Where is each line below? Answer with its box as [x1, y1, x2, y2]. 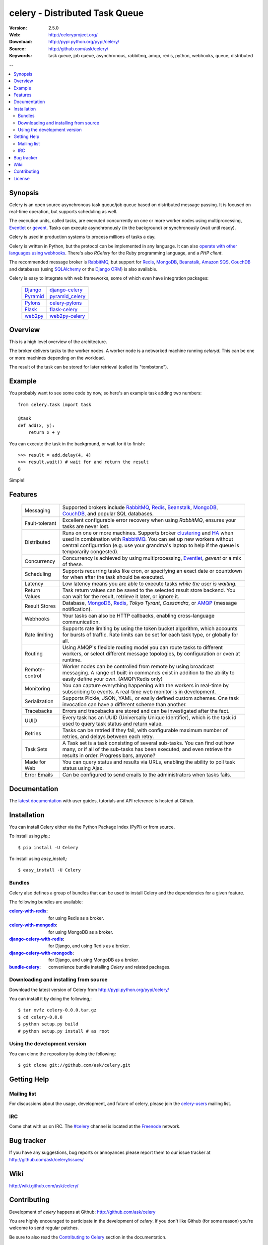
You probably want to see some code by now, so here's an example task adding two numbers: [9, 390, 202, 396]
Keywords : [9, 53, 32, 59]
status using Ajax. [62, 765, 104, 772]
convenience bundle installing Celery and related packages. [48, 964, 171, 970]
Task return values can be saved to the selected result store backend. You [62, 587, 236, 594]
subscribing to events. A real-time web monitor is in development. [62, 688, 216, 695]
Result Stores [24, 603, 56, 610]
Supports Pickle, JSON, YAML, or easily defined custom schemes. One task [62, 695, 239, 702]
